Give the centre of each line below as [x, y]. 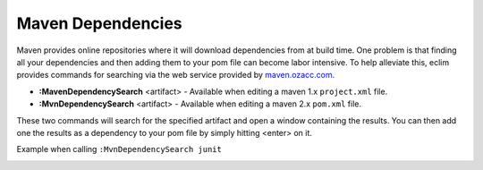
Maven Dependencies [99, 23]
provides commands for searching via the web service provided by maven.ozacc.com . [176, 75]
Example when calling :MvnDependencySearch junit [119, 149]
